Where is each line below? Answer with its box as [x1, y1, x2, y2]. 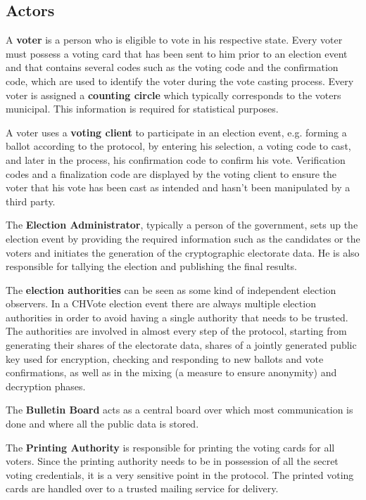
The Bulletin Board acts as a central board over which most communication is [6, 402, 353, 417]
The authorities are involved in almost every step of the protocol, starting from [6, 323, 347, 338]
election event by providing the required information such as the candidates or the [6, 231, 360, 245]
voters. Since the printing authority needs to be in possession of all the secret [6, 454, 339, 468]
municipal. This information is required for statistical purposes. [6, 101, 279, 116]
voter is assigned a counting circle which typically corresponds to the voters [6, 87, 341, 102]
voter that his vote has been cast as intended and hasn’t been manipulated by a [6, 180, 351, 195]
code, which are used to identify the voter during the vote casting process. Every [6, 73, 354, 88]
